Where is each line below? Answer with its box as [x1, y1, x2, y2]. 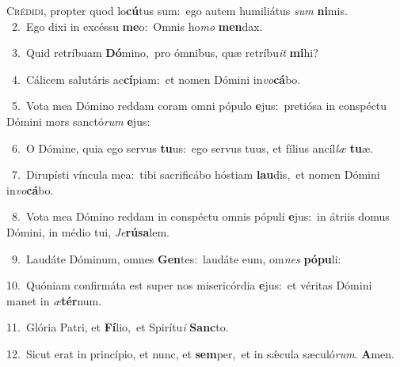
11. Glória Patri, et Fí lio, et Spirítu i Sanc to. [6, 319, 229, 335]
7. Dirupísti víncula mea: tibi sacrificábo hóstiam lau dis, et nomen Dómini [11, 166, 380, 183]
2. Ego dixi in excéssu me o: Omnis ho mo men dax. [11, 17, 263, 34]
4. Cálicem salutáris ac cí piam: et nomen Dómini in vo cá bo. [11, 70, 301, 87]
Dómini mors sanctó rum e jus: [6, 112, 150, 129]
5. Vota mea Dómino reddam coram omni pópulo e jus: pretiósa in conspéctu [11, 97, 387, 114]
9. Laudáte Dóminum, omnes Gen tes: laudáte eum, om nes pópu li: [11, 250, 341, 267]
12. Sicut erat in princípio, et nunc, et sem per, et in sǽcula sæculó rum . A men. [6, 345, 394, 361]
